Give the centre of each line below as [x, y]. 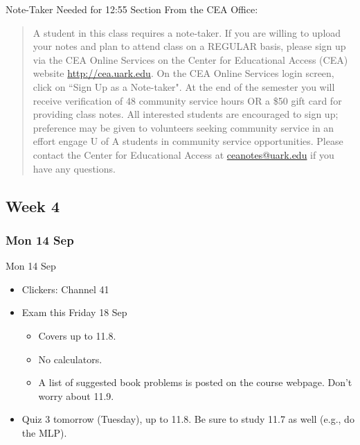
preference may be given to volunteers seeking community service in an [183, 127]
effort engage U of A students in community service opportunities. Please [188, 141]
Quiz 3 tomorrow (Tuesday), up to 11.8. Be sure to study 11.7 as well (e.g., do [188, 419]
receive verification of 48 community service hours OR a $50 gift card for [187, 100]
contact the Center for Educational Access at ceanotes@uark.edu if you [183, 154]
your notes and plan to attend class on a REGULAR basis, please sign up [189, 46]
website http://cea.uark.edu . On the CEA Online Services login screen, [183, 73]
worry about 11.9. [76, 395]
